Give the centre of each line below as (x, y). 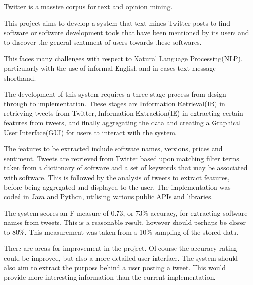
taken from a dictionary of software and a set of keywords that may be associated (126, 168)
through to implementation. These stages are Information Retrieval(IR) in (115, 103)
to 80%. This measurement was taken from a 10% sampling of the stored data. (121, 232)
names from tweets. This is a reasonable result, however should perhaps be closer (125, 222)
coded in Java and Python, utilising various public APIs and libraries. (108, 196)
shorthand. (20, 77)
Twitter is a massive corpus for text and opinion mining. (88, 6)
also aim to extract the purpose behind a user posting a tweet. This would (115, 267)
